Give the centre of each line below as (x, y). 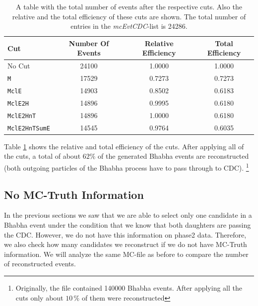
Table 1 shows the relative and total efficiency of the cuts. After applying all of (124, 146)
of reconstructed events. (40, 264)
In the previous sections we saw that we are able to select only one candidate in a (128, 215)
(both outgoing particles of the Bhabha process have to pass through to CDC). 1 (127, 167)
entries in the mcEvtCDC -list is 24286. (129, 26)
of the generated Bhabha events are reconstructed (173, 156)
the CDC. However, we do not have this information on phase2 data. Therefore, (125, 234)
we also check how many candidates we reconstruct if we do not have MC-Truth (126, 244)
